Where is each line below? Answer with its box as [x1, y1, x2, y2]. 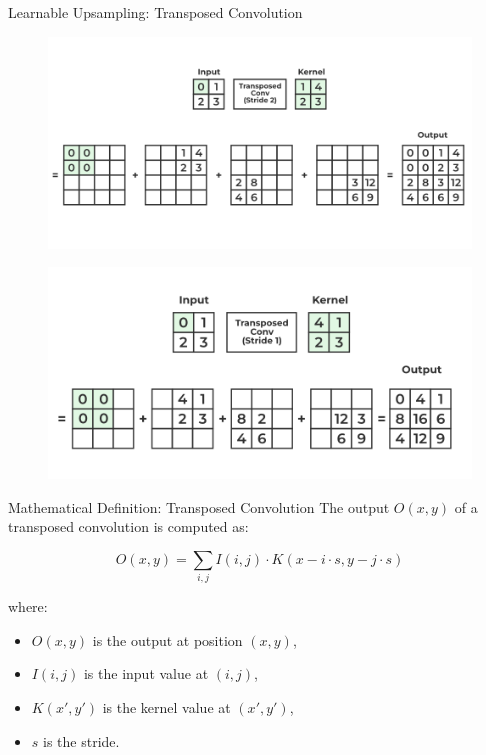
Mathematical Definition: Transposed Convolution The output [8, 496, 390, 517]
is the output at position [92, 629, 243, 650]
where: [8, 596, 48, 617]
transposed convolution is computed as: [8, 516, 249, 537]
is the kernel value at [102, 697, 231, 718]
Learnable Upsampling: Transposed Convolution [8, 2, 303, 22]
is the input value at [83, 663, 209, 684]
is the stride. [43, 730, 120, 751]
